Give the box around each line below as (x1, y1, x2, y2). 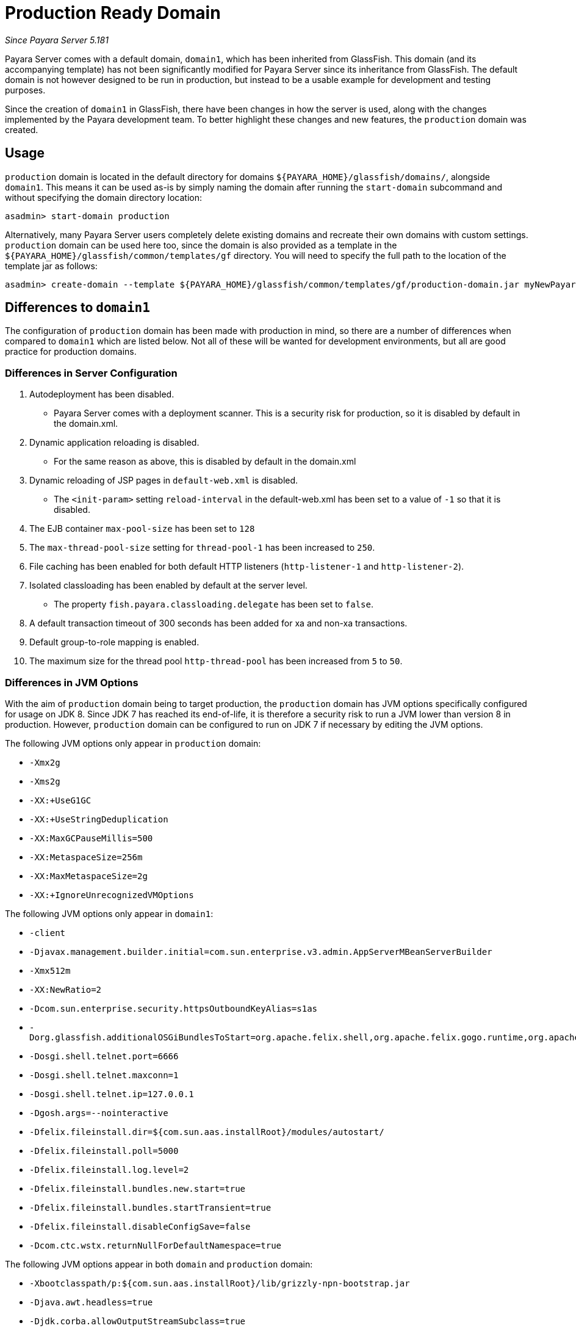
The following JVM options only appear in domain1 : (5, 908, 214, 919)
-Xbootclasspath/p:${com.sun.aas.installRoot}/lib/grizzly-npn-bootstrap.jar (29, 1278, 410, 1288)
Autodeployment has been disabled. (29, 389, 175, 400)
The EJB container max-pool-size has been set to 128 (29, 523, 255, 534)
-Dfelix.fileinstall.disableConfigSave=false (29, 1221, 251, 1231)
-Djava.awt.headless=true (29, 1297, 153, 1307)
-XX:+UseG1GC (29, 795, 92, 805)
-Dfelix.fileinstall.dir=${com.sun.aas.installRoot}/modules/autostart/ (29, 1126, 384, 1137)
